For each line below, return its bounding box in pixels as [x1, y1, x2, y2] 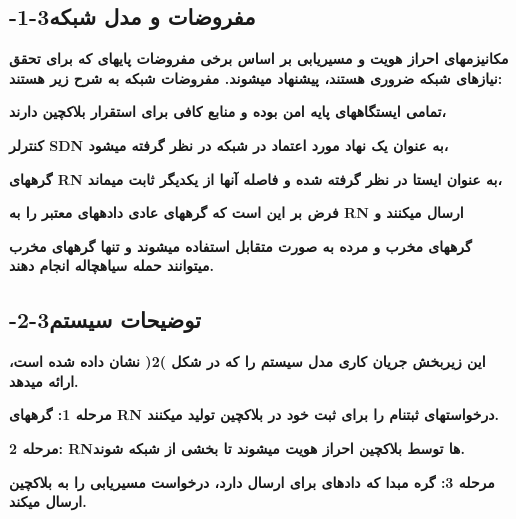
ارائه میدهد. [9, 370, 79, 391]
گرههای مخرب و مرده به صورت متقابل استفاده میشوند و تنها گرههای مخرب [9, 235, 472, 256]
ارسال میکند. [9, 491, 87, 512]
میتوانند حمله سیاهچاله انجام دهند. [9, 255, 214, 276]
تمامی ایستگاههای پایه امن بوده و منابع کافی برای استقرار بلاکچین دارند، [9, 101, 446, 122]
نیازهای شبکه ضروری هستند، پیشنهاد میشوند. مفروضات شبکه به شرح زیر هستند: [9, 67, 503, 88]
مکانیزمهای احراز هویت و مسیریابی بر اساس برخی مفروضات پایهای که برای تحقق [9, 48, 509, 69]
